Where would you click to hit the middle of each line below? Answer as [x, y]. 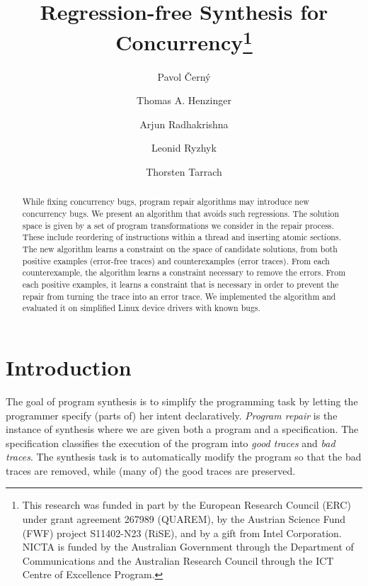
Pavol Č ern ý [184, 76]
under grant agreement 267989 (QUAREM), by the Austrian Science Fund [184, 519]
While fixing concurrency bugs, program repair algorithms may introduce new [166, 202]
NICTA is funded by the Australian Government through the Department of [188, 547]
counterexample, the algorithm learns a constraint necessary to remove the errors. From [184, 272]
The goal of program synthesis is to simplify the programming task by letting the [182, 401]
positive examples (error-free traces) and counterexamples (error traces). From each [176, 260]
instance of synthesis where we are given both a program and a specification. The [182, 429]
